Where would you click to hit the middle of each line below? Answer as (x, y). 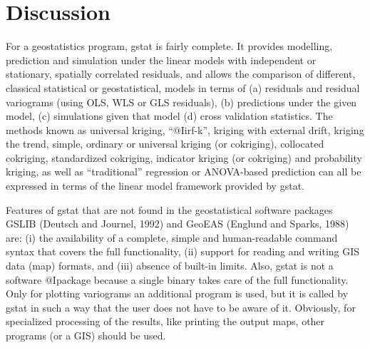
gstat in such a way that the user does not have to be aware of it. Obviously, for (181, 307)
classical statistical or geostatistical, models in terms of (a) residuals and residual (183, 87)
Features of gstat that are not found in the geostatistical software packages (169, 209)
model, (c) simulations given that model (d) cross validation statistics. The (169, 116)
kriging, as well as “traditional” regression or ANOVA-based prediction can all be (184, 172)
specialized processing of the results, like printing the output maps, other (165, 321)
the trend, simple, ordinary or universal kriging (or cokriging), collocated (165, 144)
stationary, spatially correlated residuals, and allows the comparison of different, (181, 74)
